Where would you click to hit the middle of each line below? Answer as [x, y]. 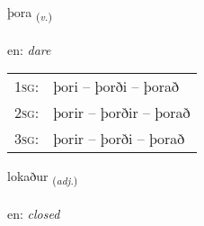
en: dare [29, 49]
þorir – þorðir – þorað [122, 113]
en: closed [34, 214]
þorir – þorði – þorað [119, 139]
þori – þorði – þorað [116, 86]
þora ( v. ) [30, 13]
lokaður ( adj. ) [43, 177]
